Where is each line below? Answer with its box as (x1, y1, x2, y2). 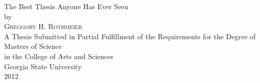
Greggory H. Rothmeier (4, 21, 82, 32)
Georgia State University (4, 61, 82, 71)
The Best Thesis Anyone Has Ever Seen (4, 1, 129, 11)
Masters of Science (4, 41, 62, 51)
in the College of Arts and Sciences (4, 50, 114, 61)
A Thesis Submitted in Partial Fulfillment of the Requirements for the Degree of (4, 31, 256, 41)
